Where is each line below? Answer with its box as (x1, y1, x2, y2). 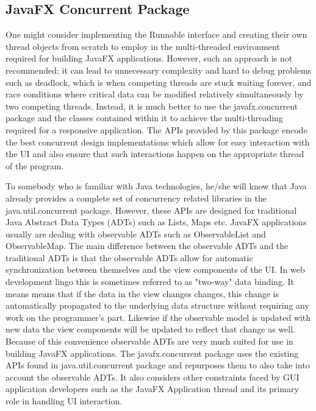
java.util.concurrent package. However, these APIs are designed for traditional (5, 203, 297, 216)
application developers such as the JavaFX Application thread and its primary (5, 382, 299, 395)
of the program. (5, 159, 64, 172)
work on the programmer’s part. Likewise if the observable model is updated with (5, 311, 311, 323)
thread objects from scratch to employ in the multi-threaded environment (5, 40, 280, 52)
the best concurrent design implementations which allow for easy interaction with (5, 135, 310, 148)
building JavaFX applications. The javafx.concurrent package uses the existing (5, 346, 299, 359)
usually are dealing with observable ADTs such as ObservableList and (5, 227, 266, 240)
